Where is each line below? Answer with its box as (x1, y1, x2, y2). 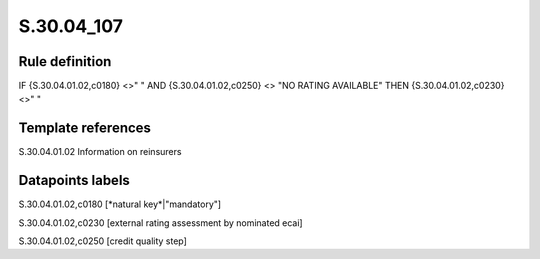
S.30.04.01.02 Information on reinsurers (18, 146, 182, 158)
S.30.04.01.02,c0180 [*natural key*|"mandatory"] (18, 198, 222, 210)
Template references (18, 120, 152, 137)
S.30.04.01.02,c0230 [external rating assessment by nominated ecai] (18, 216, 304, 229)
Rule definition (18, 53, 112, 70)
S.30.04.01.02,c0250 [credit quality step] (18, 235, 187, 247)
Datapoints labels (18, 172, 130, 189)
